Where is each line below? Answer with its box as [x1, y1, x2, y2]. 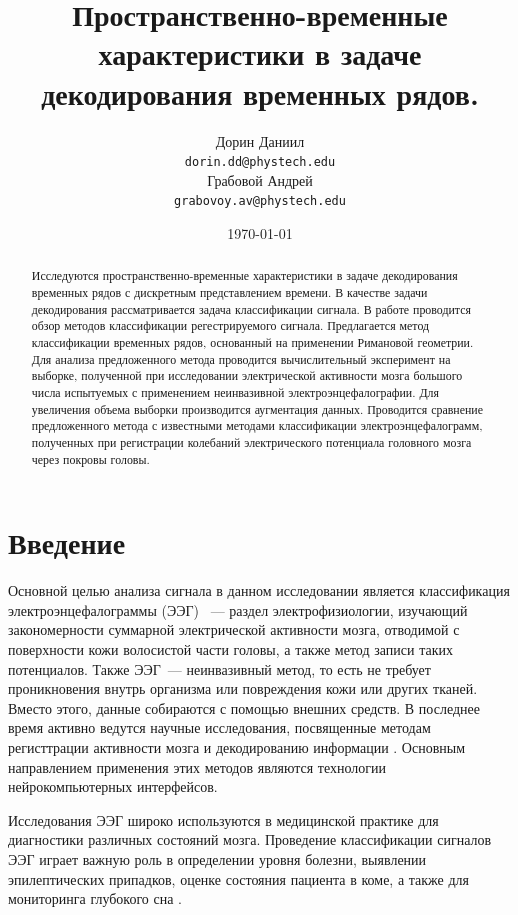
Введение [8, 522, 126, 563]
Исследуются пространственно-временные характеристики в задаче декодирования [31, 267, 458, 284]
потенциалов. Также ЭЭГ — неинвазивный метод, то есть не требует [8, 658, 431, 679]
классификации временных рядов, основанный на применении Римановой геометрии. [31, 334, 474, 351]
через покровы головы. [31, 450, 150, 467]
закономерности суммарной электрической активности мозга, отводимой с [8, 619, 460, 640]
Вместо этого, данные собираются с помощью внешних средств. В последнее [8, 697, 480, 718]
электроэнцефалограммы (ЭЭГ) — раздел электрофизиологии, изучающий [8, 599, 468, 620]
